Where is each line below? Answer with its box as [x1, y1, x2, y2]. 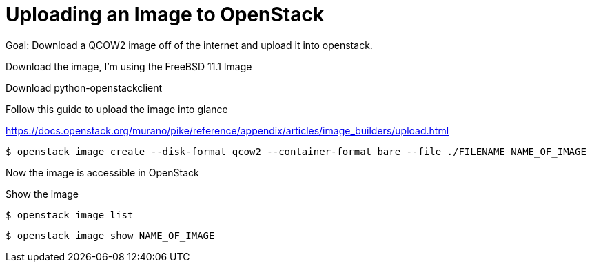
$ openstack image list [6, 209, 134, 220]
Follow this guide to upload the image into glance [6, 103, 228, 115]
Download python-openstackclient [6, 81, 163, 94]
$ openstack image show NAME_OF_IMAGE [6, 229, 215, 241]
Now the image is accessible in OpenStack [6, 166, 199, 178]
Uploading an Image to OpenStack [6, 3, 325, 26]
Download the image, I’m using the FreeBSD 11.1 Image [6, 60, 252, 72]
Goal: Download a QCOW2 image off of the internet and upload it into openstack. [6, 39, 373, 51]
